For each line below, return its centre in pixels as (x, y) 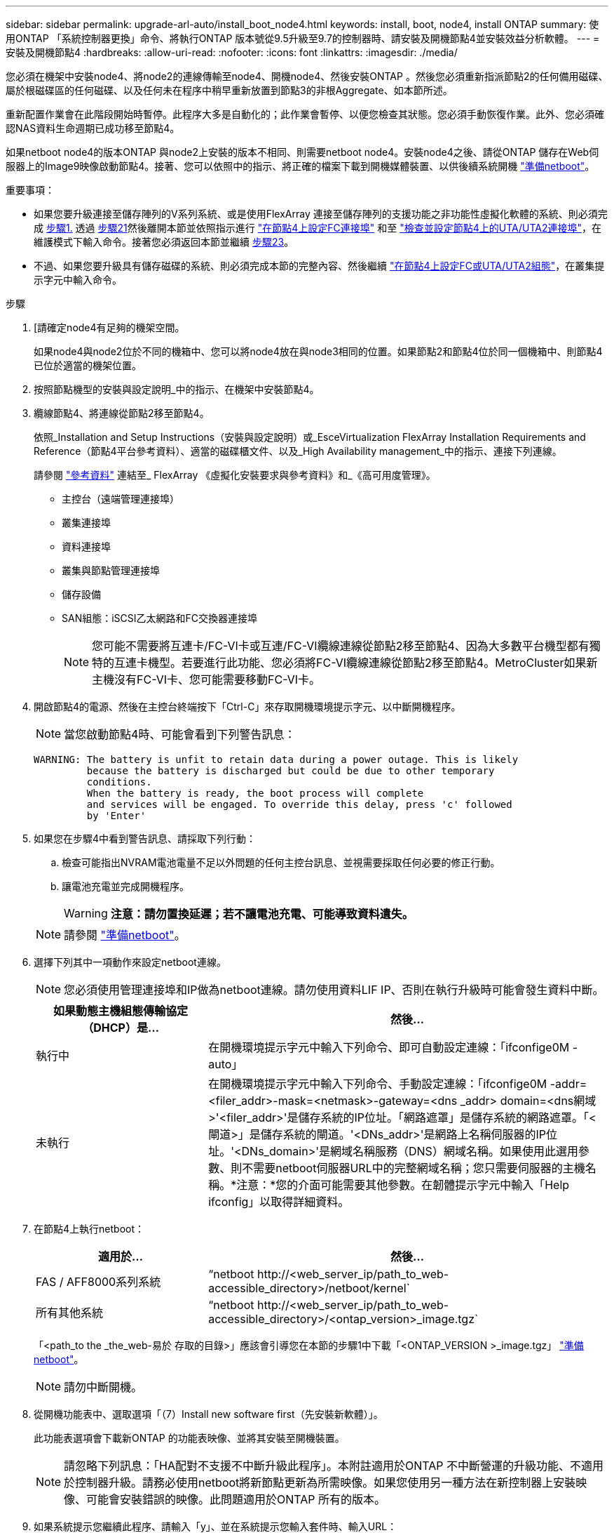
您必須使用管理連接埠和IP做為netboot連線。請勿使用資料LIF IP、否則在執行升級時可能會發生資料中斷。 (334, 990)
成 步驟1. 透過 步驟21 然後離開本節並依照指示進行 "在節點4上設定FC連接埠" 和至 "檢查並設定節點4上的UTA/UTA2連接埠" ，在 (318, 228)
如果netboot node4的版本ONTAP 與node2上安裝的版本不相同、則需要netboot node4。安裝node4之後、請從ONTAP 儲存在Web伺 (302, 152)
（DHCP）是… (121, 1028)
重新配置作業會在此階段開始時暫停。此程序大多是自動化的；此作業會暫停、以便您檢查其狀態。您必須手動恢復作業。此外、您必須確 (305, 114)
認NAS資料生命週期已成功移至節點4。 (93, 128)
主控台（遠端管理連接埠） (121, 499)
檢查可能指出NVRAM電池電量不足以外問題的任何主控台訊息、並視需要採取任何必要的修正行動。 (281, 862)
